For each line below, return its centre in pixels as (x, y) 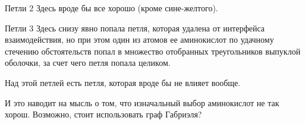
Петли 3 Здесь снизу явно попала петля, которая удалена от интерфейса (135, 28)
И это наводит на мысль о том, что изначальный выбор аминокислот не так (142, 102)
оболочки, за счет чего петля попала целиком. (88, 63)
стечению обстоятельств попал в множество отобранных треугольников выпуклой (153, 51)
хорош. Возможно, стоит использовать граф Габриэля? (103, 114)
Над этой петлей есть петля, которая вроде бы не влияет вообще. (123, 82)
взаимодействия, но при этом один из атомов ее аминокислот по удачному (139, 39)
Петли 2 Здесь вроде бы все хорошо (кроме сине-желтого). (111, 8)
